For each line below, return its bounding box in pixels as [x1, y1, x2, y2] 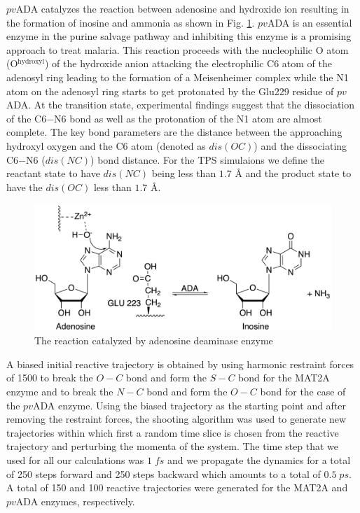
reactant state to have [6, 166, 100, 181]
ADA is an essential [267, 15, 352, 29]
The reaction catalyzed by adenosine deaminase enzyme [34, 333, 273, 348]
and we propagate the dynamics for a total [167, 453, 351, 468]
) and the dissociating [254, 138, 347, 153]
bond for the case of [260, 384, 346, 399]
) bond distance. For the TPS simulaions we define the [90, 152, 325, 167]
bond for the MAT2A [238, 370, 330, 385]
